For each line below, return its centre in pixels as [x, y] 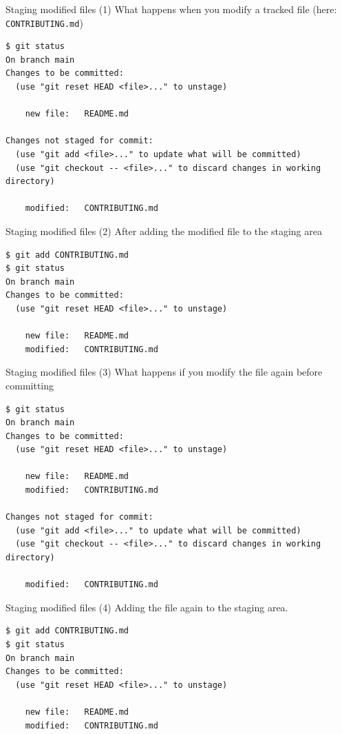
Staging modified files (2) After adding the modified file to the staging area [164, 231]
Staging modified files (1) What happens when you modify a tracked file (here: [171, 9]
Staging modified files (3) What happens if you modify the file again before [164, 372]
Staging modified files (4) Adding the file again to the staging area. [147, 607]
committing [30, 385]
